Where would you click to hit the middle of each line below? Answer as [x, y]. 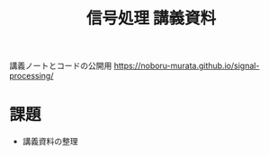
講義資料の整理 [50, 142]
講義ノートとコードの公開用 [61, 66]
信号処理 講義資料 [151, 18]
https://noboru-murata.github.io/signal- [187, 66]
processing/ [31, 76]
